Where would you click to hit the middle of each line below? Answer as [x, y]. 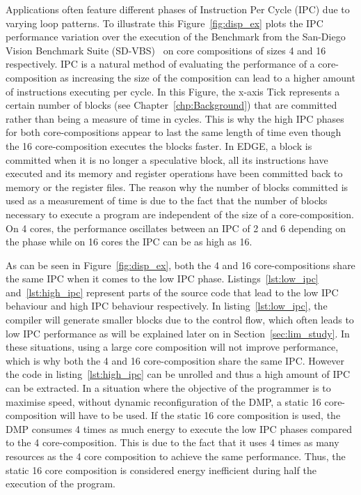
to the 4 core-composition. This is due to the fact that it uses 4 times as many [173, 442]
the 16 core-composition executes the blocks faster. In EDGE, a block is [159, 145]
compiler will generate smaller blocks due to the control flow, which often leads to [180, 320]
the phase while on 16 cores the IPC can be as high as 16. [129, 242]
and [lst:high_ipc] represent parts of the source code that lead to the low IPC [172, 292]
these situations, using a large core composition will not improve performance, [172, 347]
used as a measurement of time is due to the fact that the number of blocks [167, 200]
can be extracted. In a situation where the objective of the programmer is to [168, 388]
